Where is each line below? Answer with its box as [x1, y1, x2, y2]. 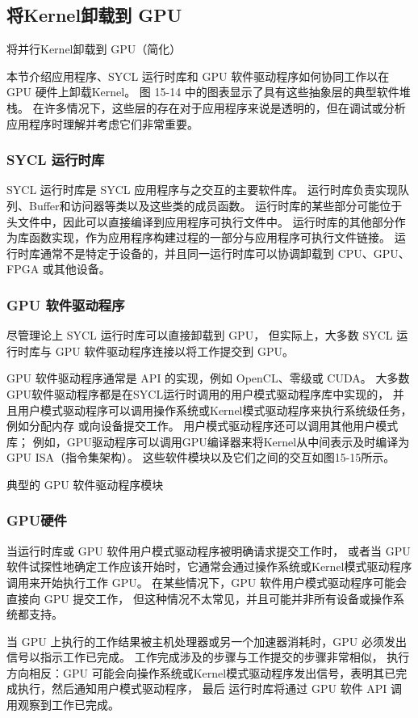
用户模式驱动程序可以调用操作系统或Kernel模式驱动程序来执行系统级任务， [17, 401, 412, 418]
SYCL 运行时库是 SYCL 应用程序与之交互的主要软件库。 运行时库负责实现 [6, 181, 398, 198]
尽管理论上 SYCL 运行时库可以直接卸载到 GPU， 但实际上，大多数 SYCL [6, 327, 393, 344]
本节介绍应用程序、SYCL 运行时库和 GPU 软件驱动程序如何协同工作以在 [6, 67, 390, 84]
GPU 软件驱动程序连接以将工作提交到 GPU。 [55, 342, 295, 359]
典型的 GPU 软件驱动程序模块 [6, 475, 164, 492]
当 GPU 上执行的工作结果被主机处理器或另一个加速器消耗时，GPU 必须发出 [6, 632, 408, 649]
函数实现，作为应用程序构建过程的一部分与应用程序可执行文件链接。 [28, 229, 391, 246]
